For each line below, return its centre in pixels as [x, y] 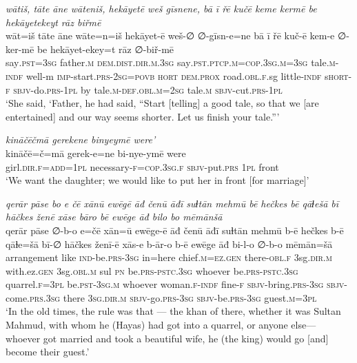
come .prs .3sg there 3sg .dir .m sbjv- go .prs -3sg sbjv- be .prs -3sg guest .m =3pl [161, 297]
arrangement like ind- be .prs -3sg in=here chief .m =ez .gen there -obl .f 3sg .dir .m [169, 257]
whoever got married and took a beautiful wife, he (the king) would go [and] [167, 338]
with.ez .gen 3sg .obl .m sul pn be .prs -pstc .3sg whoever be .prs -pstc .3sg [152, 270]
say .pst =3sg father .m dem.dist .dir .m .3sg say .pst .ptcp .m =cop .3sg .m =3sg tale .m [171, 62]
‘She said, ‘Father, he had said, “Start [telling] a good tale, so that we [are [162, 103]
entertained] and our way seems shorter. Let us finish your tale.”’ [143, 116]
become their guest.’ [48, 352]
